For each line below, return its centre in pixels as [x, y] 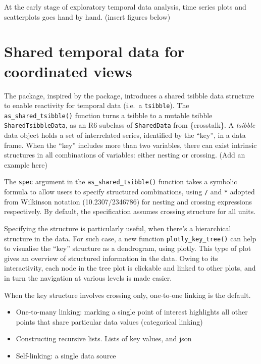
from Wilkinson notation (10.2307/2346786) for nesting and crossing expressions [128, 201]
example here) [26, 164]
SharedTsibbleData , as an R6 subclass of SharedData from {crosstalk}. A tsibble [130, 125]
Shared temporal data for [94, 51]
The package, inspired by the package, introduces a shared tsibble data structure [129, 95]
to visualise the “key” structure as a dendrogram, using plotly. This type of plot [128, 248]
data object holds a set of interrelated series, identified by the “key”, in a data [125, 135]
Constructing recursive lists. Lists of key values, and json [104, 339]
